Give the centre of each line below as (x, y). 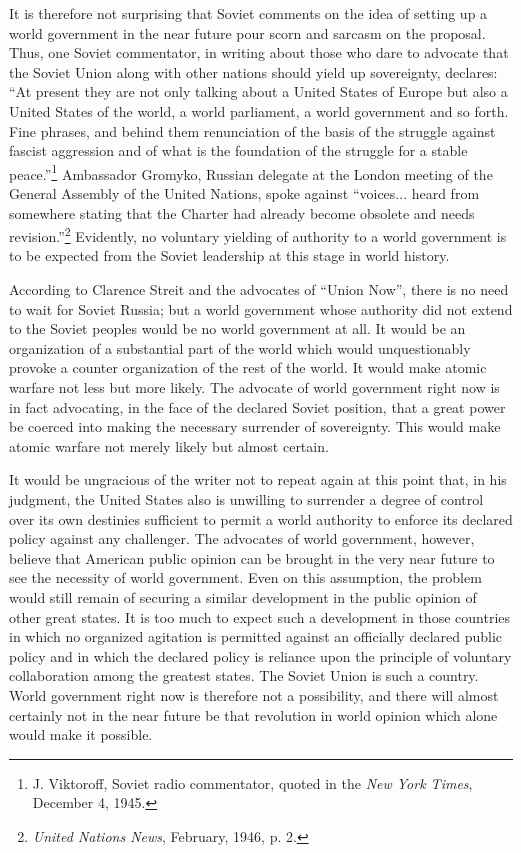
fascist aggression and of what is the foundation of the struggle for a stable (238, 150)
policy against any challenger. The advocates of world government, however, (242, 538)
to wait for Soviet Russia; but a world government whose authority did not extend (261, 308)
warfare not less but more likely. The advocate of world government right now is (254, 387)
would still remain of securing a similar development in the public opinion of (243, 596)
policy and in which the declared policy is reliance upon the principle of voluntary (260, 655)
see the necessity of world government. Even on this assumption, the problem (245, 577)
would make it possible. (81, 734)
